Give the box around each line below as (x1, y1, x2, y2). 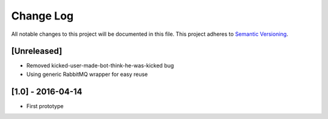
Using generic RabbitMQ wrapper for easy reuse (26, 70, 148, 78)
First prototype (26, 102, 64, 109)
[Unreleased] (11, 46, 63, 56)
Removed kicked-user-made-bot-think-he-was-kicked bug (26, 62, 174, 69)
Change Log (11, 9, 74, 22)
